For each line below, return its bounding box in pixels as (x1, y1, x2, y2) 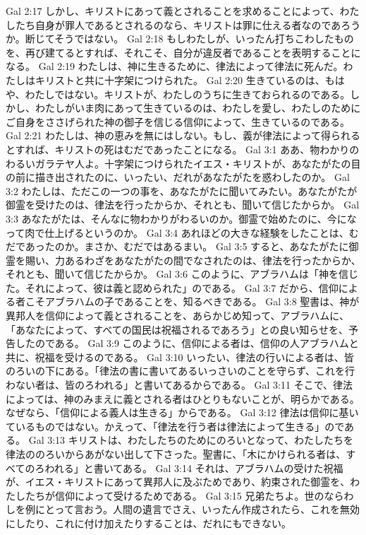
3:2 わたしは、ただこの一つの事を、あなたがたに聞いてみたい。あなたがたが (6, 183, 358, 198)
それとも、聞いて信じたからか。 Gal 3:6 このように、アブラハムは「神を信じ (6, 266, 359, 281)
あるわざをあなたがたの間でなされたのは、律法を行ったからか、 (64, 252, 361, 267)
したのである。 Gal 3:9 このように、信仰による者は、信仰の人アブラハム (15, 336, 349, 351)
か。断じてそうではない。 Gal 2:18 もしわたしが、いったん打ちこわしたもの (6, 31, 354, 46)
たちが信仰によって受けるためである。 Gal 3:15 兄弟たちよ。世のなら (25, 488, 344, 502)
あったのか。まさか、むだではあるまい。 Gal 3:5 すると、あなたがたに (25, 239, 349, 254)
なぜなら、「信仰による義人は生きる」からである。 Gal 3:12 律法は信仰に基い (6, 405, 359, 420)
